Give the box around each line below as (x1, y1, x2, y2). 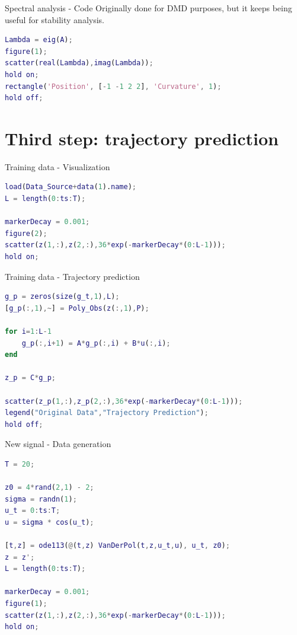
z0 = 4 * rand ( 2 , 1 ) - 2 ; (5, 483, 94, 492)
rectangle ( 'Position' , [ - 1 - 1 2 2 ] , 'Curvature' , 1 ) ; (5, 82, 222, 91)
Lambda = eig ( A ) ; (5, 36, 73, 44)
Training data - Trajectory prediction (5, 270, 140, 282)
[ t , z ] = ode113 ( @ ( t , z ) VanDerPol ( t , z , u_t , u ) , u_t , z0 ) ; (5, 541, 230, 550)
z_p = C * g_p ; (5, 374, 56, 382)
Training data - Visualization (5, 160, 110, 173)
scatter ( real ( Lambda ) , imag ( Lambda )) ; (5, 59, 154, 68)
